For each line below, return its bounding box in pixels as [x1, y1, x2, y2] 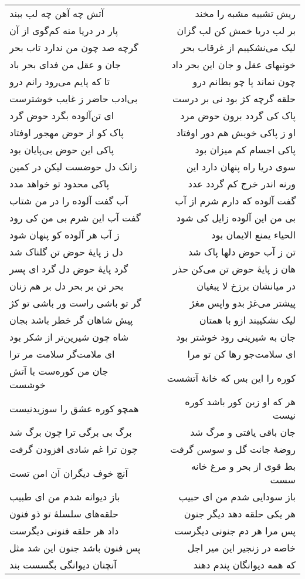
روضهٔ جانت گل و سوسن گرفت [170, 442, 296, 456]
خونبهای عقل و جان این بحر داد [171, 58, 296, 71]
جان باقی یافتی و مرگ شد [190, 425, 296, 439]
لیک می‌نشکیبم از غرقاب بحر [181, 41, 296, 54]
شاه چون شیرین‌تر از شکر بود [9, 330, 129, 344]
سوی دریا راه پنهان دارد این [186, 160, 296, 173]
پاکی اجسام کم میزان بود [195, 143, 296, 156]
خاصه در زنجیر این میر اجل [187, 541, 296, 554]
